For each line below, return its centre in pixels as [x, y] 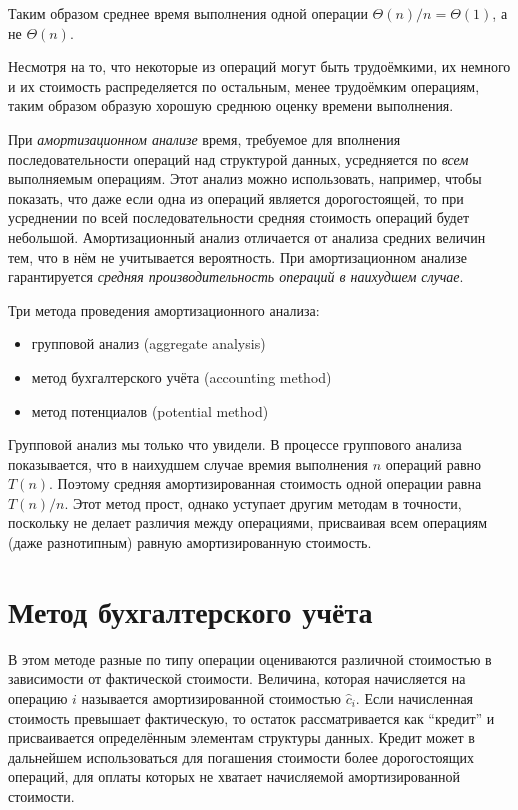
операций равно [433, 463]
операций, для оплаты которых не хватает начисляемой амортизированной [234, 776]
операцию [38, 697]
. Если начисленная [414, 697]
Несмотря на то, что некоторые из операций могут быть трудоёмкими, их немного [259, 66]
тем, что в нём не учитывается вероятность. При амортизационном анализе [237, 256]
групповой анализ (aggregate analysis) [148, 343]
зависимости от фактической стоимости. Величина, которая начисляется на [237, 678]
